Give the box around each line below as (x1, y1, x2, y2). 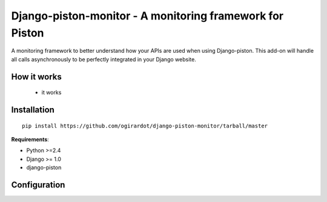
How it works (11, 72, 62, 82)
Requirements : (11, 135, 50, 143)
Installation (11, 104, 54, 115)
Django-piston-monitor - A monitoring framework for (11, 9, 284, 22)
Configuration (11, 180, 65, 190)
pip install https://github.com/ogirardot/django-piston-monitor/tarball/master (22, 122, 268, 129)
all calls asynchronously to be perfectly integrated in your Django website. (11, 55, 196, 63)
